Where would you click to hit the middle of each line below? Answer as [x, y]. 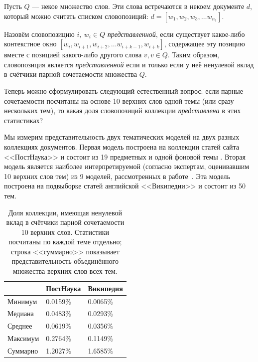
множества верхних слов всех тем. [65, 271]
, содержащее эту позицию [204, 44]
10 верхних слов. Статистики [65, 232]
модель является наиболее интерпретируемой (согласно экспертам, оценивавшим [127, 166]
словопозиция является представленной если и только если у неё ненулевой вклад [129, 64]
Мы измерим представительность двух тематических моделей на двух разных [122, 137]
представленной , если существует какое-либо [176, 34]
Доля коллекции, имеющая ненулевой [65, 212]
